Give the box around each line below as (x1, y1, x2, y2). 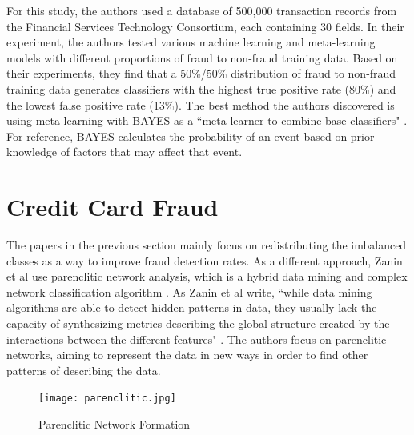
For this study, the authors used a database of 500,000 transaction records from (6, 2, 397, 18)
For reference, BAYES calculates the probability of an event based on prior (6, 127, 375, 144)
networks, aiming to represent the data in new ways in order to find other (6, 346, 368, 363)
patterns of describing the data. (6, 361, 161, 378)
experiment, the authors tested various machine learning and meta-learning (6, 34, 376, 50)
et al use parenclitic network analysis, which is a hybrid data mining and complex (6, 268, 408, 285)
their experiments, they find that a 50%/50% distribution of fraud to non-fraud (6, 65, 396, 82)
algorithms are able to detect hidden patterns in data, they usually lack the (6, 299, 377, 316)
